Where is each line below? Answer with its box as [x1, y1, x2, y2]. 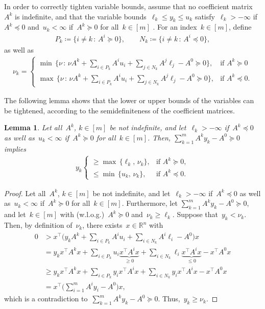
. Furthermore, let [122, 198, 178, 208]
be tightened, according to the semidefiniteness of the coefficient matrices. [4, 105, 235, 115]
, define [229, 21, 252, 32]
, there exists [82, 220, 123, 230]
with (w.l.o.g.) [60, 209, 105, 220]
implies [4, 143, 26, 154]
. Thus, [158, 293, 180, 304]
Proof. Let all [4, 187, 46, 198]
